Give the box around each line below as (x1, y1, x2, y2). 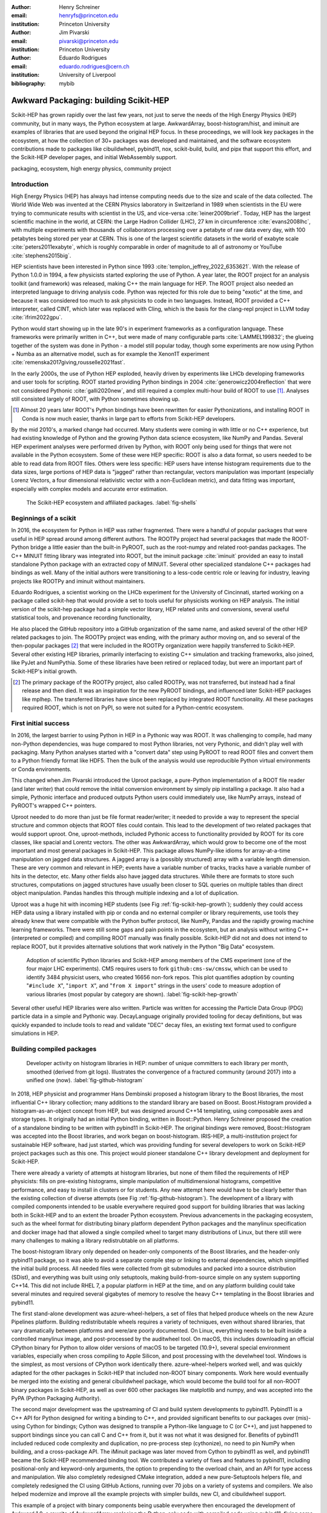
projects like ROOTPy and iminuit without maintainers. (11, 577, 145, 585)
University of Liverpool (59, 71, 116, 79)
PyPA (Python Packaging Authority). (11, 1394, 101, 1402)
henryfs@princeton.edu (59, 12, 119, 19)
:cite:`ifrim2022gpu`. (11, 313, 63, 321)
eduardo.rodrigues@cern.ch (59, 62, 130, 70)
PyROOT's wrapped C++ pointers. (11, 802, 97, 809)
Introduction (11, 180, 48, 188)
